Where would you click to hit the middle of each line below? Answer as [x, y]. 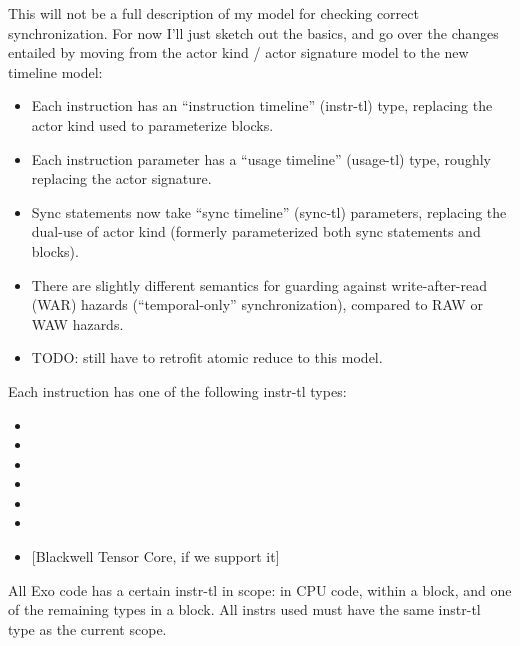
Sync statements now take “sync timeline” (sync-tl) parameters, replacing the [269, 211]
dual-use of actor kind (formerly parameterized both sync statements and [256, 231]
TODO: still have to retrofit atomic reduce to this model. [207, 357]
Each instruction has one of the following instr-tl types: [177, 390]
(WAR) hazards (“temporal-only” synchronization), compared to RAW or [257, 304]
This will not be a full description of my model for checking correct [213, 13]
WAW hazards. [77, 323]
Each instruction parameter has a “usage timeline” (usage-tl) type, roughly [261, 158]
